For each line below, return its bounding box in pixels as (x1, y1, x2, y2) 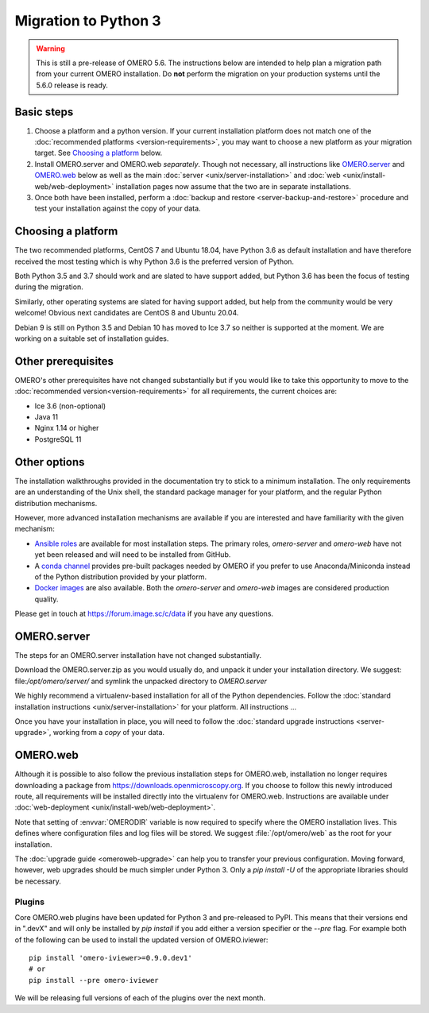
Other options (14, 455, 85, 469)
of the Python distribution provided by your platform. (34, 572, 207, 582)
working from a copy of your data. (52, 728, 165, 737)
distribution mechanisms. (14, 498, 98, 508)
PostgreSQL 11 (34, 434, 82, 444)
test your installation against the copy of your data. (34, 203, 202, 214)
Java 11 (34, 412, 59, 422)
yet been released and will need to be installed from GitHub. (34, 550, 231, 559)
